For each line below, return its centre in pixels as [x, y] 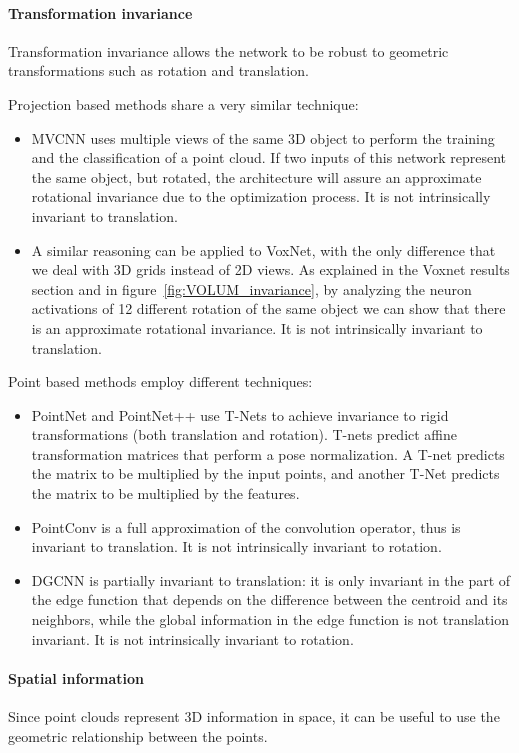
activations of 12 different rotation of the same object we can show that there [268, 308]
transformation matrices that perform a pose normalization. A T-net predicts [268, 453]
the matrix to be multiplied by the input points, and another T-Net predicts [265, 473]
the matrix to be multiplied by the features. [165, 493]
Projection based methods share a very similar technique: [183, 103]
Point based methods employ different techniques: [160, 381]
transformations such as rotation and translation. [158, 70]
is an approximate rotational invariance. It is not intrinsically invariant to [257, 327]
